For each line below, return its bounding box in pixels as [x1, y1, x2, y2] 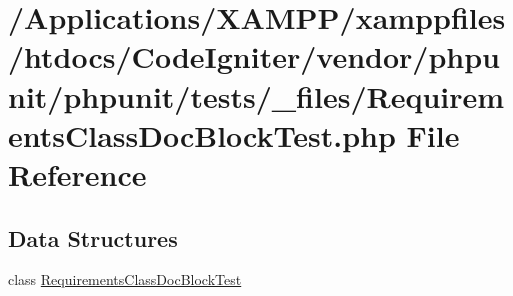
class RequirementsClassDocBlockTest [8, 269, 242, 290]
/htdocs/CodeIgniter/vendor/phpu [8, 36, 500, 77]
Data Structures [8, 222, 178, 253]
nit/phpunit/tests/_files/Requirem [8, 75, 505, 116]
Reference [8, 153, 147, 194]
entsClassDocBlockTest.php [8, 114, 396, 155]
